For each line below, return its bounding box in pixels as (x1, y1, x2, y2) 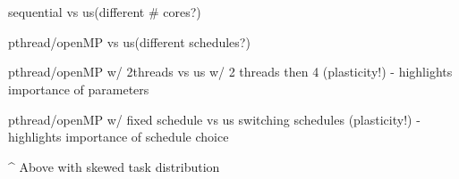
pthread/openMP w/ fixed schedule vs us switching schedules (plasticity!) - (8, 110, 421, 128)
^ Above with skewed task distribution (8, 157, 220, 175)
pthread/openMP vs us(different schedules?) (8, 32, 251, 51)
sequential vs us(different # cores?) (8, 3, 201, 21)
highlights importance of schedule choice (8, 127, 229, 146)
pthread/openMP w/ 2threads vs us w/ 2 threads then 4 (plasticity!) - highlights (8, 62, 453, 81)
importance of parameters (8, 79, 149, 98)
